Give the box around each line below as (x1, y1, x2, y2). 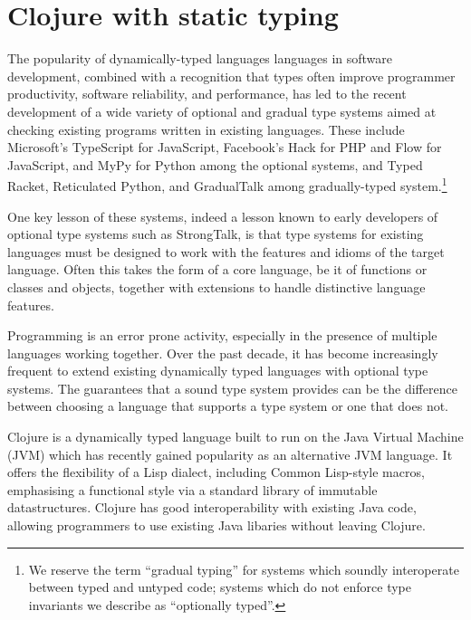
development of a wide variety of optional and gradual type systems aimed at (7, 101, 437, 120)
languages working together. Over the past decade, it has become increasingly (7, 343, 438, 362)
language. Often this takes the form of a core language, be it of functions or (7, 260, 428, 279)
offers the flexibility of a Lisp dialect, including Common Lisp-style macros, (7, 463, 425, 482)
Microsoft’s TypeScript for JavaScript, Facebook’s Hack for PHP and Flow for (7, 138, 442, 157)
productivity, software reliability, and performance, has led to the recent (7, 84, 407, 103)
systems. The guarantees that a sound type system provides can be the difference (7, 378, 457, 397)
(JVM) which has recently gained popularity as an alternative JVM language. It (7, 444, 453, 463)
